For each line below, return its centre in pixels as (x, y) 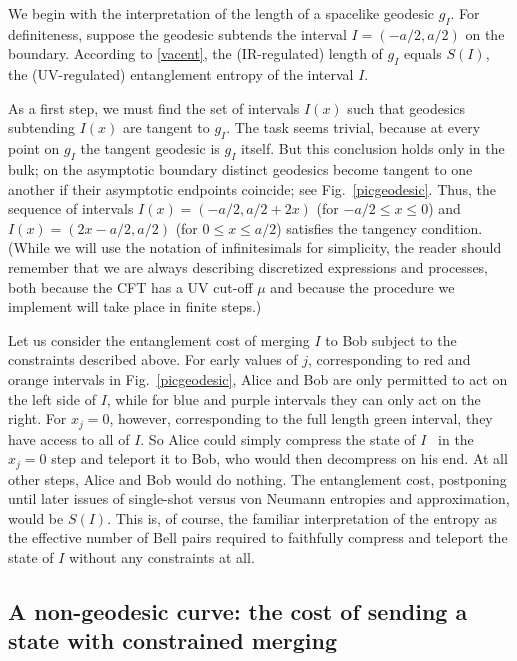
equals (422, 53)
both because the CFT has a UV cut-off (130, 286)
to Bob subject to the (391, 339)
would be (36, 517)
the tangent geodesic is (150, 148)
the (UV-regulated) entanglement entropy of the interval (181, 74)
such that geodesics (406, 107)
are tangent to (166, 127)
